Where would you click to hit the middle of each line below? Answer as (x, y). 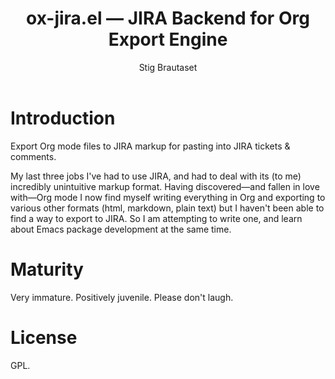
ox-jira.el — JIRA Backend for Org (168, 18)
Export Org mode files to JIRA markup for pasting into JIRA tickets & (150, 146)
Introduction (63, 118)
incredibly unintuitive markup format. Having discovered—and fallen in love (165, 186)
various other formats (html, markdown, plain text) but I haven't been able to (167, 208)
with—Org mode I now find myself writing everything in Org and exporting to (168, 197)
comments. (33, 156)
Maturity (47, 269)
